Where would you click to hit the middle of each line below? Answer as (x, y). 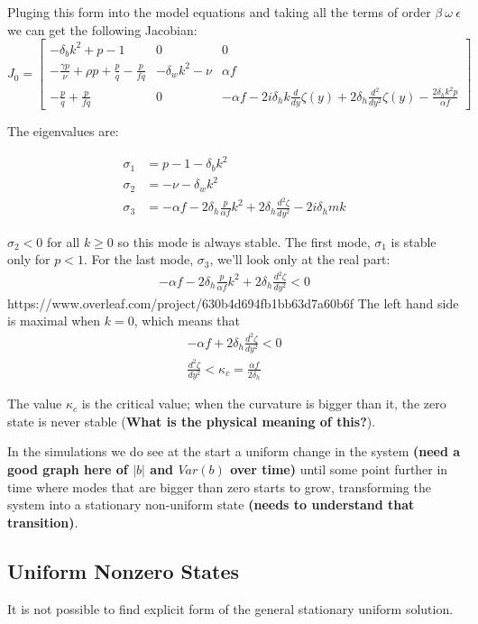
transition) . (43, 522)
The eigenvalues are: (63, 131)
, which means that (187, 321)
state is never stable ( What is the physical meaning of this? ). (192, 421)
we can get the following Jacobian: (102, 29)
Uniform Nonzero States (124, 570)
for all (64, 241)
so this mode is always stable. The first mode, (244, 241)
